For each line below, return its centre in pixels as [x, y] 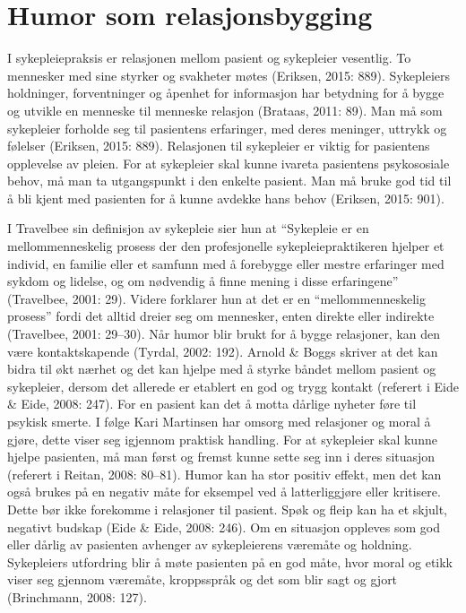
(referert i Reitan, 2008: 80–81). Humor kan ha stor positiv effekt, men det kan [224, 474]
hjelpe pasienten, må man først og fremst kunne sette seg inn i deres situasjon [221, 457]
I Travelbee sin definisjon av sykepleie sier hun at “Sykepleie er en [188, 228]
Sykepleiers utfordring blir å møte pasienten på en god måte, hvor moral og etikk [230, 561]
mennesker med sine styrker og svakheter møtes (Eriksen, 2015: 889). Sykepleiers [229, 75]
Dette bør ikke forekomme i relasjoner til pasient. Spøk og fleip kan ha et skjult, [227, 509]
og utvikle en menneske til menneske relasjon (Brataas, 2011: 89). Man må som [225, 110]
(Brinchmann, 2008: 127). [77, 596]
